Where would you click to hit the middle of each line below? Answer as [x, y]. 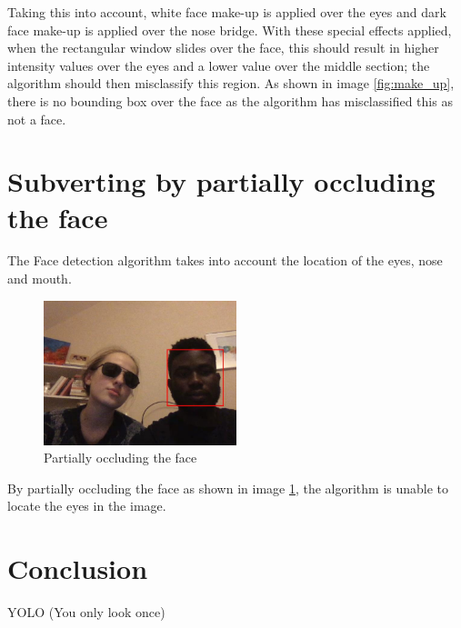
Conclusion [78, 568]
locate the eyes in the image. [87, 506]
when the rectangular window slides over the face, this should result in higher [223, 48]
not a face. [37, 119]
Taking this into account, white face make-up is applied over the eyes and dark [227, 12]
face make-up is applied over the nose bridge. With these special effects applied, [230, 30]
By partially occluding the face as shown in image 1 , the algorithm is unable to [228, 488]
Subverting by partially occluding [221, 181]
